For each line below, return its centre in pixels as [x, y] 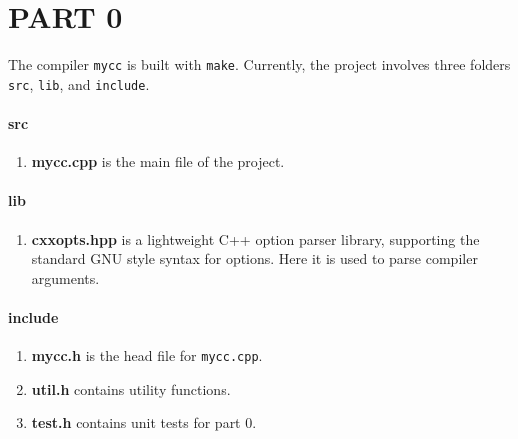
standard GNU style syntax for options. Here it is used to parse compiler [254, 258]
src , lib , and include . [79, 83]
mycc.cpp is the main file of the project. [158, 161]
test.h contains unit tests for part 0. [144, 422]
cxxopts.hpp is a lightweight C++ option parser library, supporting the [255, 238]
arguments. [65, 277]
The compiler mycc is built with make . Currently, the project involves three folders [259, 64]
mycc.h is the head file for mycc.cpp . [147, 355]
